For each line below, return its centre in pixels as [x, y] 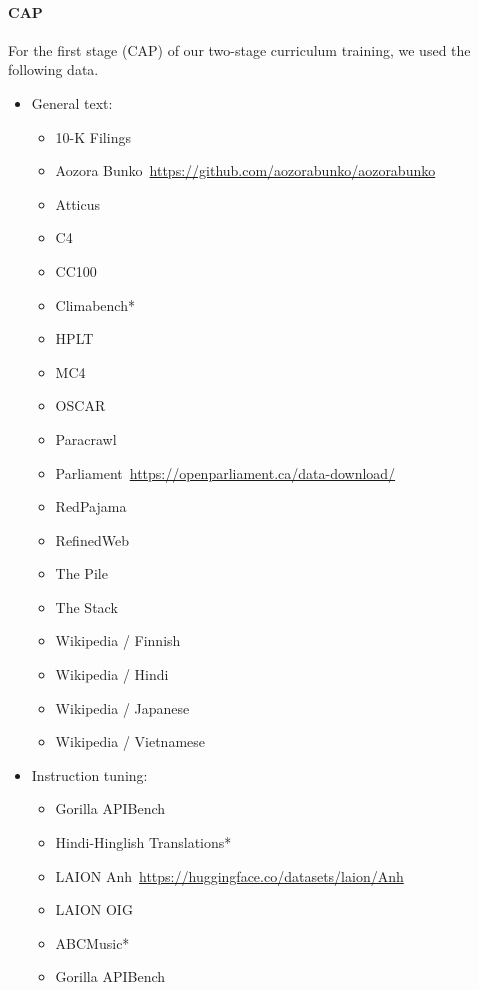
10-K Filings [93, 136]
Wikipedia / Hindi [112, 674]
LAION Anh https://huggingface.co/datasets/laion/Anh [229, 875]
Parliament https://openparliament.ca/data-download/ [225, 472]
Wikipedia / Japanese [122, 707]
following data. [53, 69]
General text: [72, 102]
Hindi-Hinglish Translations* [143, 842]
